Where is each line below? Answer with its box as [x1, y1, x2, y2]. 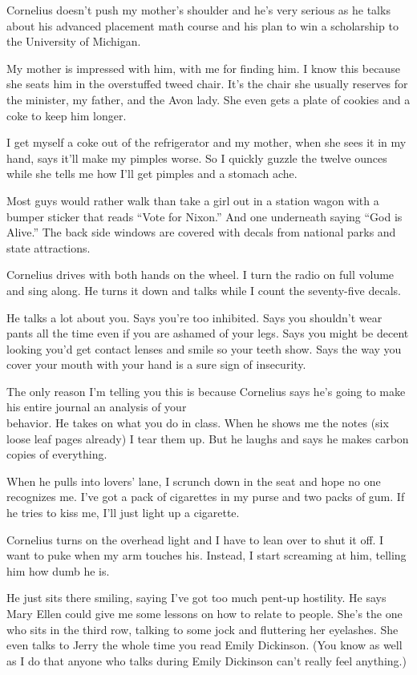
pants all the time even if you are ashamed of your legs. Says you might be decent [6, 325, 409, 342]
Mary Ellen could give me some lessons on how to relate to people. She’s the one [6, 605, 403, 621]
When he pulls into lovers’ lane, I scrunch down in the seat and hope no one [6, 472, 381, 489]
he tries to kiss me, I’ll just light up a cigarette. [6, 504, 240, 521]
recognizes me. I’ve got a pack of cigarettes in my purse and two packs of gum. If [6, 488, 405, 505]
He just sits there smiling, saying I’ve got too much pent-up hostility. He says [6, 589, 387, 606]
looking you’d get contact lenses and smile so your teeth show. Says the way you [6, 340, 402, 357]
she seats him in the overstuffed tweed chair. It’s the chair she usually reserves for [6, 75, 408, 92]
